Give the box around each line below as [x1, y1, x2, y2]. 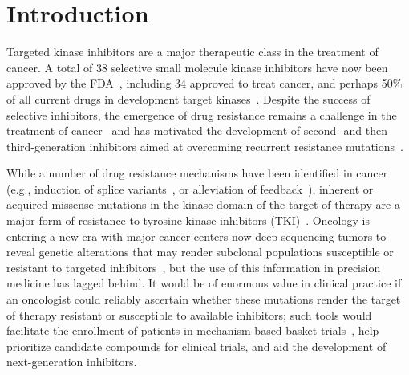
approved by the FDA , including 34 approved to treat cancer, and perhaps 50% [6, 75, 403, 92]
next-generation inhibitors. [6, 353, 137, 370]
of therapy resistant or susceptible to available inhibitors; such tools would [6, 306, 372, 323]
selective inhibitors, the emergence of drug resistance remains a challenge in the [6, 106, 397, 123]
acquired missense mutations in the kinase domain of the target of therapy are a [6, 196, 400, 213]
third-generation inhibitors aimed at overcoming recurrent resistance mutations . [6, 137, 403, 154]
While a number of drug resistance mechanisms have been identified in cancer [6, 165, 388, 181]
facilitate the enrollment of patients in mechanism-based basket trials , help [6, 322, 379, 339]
